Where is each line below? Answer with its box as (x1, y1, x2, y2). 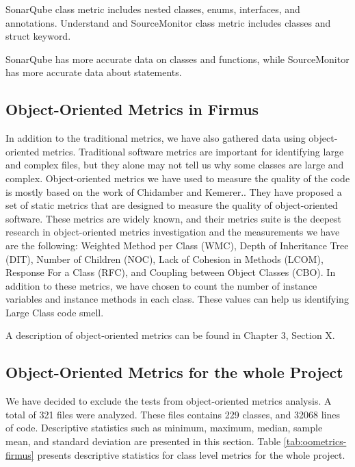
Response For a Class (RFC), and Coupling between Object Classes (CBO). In (5, 265, 336, 279)
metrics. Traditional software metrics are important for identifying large (42, 144, 344, 158)
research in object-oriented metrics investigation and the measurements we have (5, 225, 340, 239)
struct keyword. (5, 29, 71, 43)
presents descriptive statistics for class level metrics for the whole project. (37, 447, 345, 462)
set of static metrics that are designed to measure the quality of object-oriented (5, 198, 338, 212)
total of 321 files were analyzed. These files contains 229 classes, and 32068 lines (5, 407, 341, 421)
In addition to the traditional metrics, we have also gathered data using (5, 131, 306, 145)
